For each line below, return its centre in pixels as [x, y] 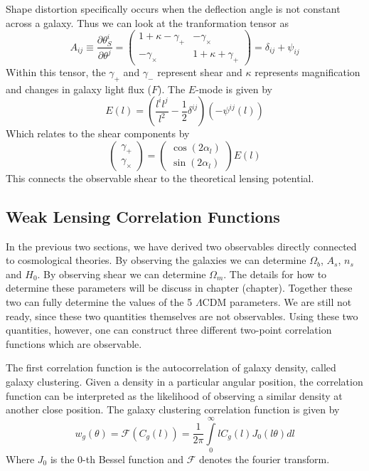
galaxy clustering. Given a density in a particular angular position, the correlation [184, 382]
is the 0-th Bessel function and [117, 459]
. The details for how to [275, 274]
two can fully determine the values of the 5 [99, 302]
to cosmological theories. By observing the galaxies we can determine [156, 260]
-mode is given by [234, 89]
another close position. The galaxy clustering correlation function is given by [173, 409]
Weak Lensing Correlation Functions [143, 216]
